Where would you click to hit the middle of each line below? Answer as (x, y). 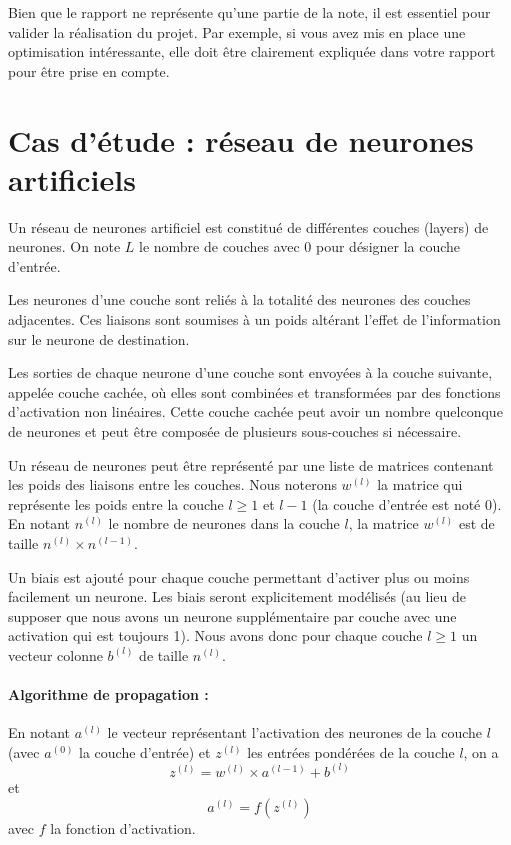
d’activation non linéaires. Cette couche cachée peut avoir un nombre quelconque (255, 411)
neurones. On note (64, 246)
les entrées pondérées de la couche (351, 751)
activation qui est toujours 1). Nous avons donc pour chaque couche (215, 635)
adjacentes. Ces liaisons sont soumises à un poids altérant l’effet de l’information (254, 319)
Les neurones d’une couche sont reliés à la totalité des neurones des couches (239, 299)
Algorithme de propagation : (108, 694)
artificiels (72, 178)
